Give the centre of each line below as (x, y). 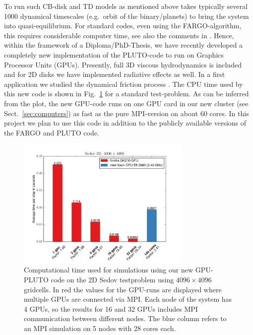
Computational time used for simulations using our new (109, 270)
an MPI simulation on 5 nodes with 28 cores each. (100, 328)
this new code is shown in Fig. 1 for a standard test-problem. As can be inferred (126, 94)
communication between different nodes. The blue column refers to (125, 318)
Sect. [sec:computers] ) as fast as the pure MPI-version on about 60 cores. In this (126, 113)
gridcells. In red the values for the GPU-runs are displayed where (123, 289)
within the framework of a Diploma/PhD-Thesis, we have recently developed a (124, 45)
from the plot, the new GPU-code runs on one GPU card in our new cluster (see (126, 103)
